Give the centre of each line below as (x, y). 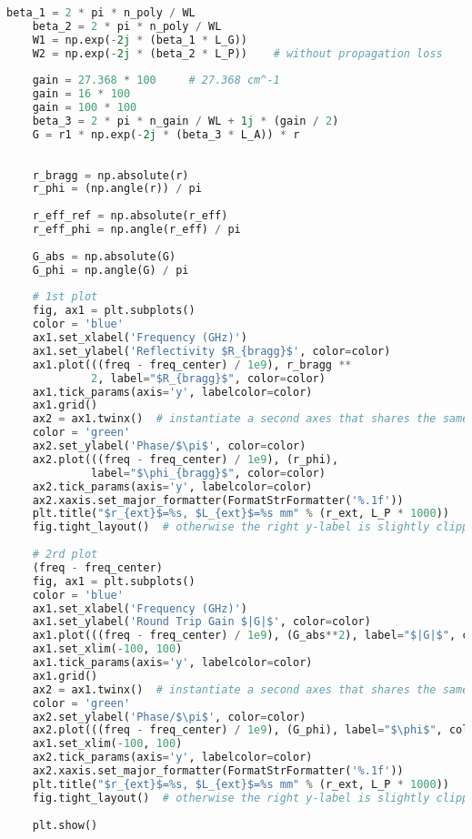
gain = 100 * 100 (85, 108)
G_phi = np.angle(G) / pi (110, 270)
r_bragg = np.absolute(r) (110, 175)
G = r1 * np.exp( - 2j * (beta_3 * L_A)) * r (166, 134)
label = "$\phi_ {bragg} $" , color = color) (208, 473)
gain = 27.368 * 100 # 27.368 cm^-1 (156, 81)
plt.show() (65, 825)
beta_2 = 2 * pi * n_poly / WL (127, 26)
